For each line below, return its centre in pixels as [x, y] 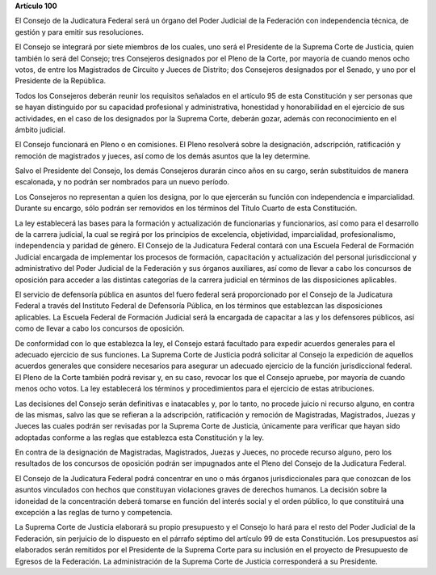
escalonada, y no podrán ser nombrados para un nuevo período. [122, 182]
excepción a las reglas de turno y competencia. [94, 513]
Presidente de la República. [61, 81]
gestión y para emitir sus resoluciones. [80, 32]
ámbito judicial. [40, 129]
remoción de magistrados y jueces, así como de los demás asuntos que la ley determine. [163, 156]
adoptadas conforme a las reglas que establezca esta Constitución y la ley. [140, 438]
